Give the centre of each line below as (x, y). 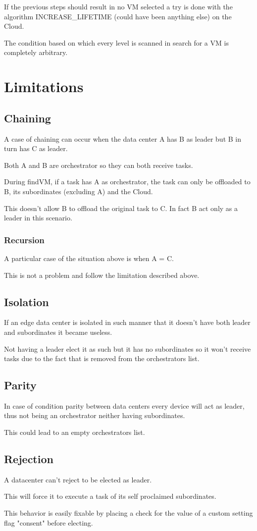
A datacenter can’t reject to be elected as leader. (78, 479)
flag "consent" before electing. (49, 522)
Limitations (44, 86)
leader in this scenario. (38, 218)
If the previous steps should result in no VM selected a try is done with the (118, 6)
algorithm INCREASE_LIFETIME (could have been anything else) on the (118, 16)
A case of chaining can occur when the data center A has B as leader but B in (123, 138)
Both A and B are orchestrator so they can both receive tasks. (99, 165)
